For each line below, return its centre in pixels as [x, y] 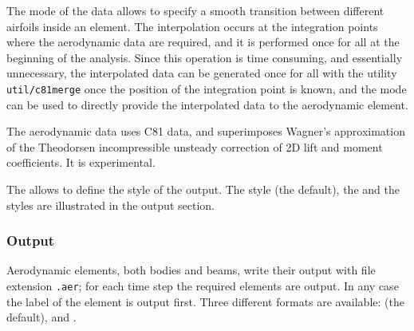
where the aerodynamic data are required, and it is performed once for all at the [203, 42]
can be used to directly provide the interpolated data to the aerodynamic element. [207, 104]
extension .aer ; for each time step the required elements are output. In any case [203, 286]
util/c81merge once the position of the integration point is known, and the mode [207, 88]
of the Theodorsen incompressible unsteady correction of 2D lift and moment [195, 146]
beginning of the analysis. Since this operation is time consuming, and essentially [205, 57]
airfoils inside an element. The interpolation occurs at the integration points [192, 26]
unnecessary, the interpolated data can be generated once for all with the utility [202, 73]
